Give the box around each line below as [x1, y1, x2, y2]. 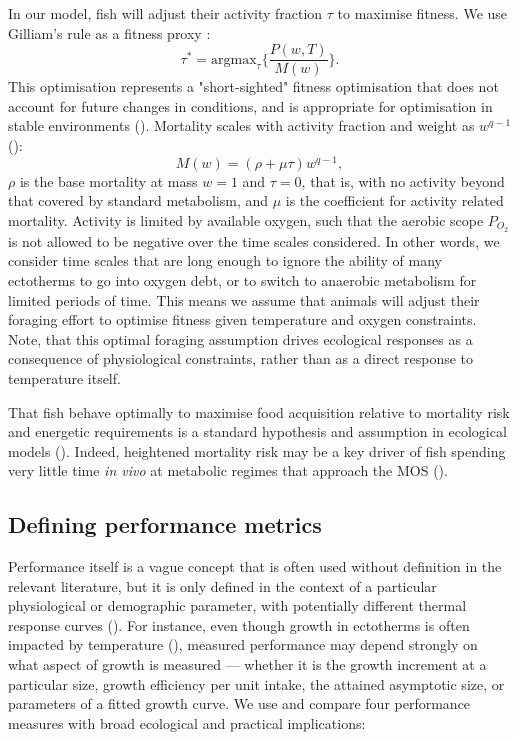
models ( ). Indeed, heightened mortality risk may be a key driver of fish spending [8, 440, 506, 461]
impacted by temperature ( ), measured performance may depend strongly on [8, 634, 478, 655]
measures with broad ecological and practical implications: [8, 712, 366, 733]
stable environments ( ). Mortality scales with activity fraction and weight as [8, 115, 475, 136]
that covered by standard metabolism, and [8, 190, 269, 211]
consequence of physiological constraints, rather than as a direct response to [8, 348, 474, 369]
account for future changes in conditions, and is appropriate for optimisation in [8, 95, 493, 116]
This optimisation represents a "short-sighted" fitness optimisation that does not [8, 76, 499, 97]
